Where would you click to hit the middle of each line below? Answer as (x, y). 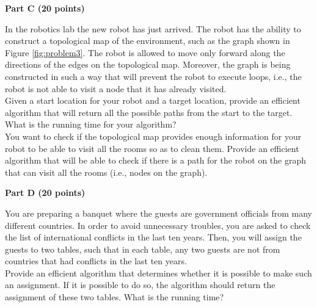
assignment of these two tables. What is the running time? (115, 297)
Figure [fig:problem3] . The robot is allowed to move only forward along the (145, 52)
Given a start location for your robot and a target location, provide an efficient (153, 100)
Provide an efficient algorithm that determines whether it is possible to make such (158, 273)
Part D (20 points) (45, 193)
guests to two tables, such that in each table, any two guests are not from (143, 249)
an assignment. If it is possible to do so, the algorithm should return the (140, 285)
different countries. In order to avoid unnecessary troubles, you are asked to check (158, 225)
